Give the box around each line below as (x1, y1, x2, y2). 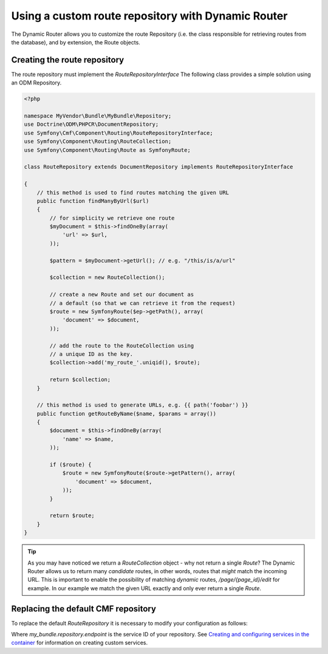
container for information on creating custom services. (11, 639, 148, 647)
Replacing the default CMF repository (11, 604, 156, 614)
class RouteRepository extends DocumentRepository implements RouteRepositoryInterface (24, 163, 293, 170)
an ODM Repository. (11, 79, 62, 86)
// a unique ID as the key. (49, 350, 134, 357)
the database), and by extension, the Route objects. (11, 38, 141, 46)
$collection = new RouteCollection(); (49, 274, 165, 281)
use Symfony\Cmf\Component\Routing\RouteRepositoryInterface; (24, 129, 213, 136)
